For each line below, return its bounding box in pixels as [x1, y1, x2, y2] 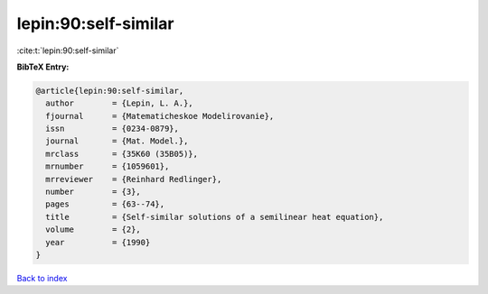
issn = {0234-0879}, [45, 124, 180, 134]
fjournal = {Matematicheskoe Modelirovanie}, [45, 111, 275, 121]
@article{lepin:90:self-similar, [35, 86, 184, 96]
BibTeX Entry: [16, 61, 70, 72]
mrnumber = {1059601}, [45, 161, 170, 171]
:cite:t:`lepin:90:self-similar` [16, 45, 119, 56]
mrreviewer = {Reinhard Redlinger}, [45, 174, 222, 184]
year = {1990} [45, 237, 151, 247]
